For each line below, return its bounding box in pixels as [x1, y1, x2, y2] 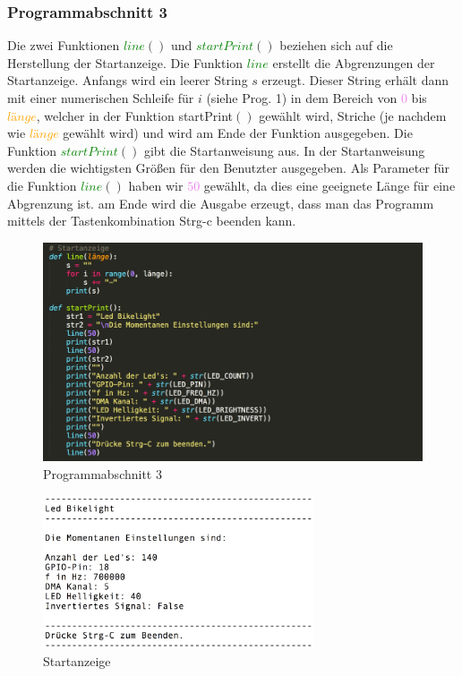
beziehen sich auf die [279, 36, 393, 55]
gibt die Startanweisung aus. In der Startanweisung [143, 141, 425, 159]
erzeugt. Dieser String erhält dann [261, 71, 449, 90]
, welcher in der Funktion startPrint [36, 106, 234, 124]
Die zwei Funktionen [7, 36, 120, 55]
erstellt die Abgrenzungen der [272, 53, 435, 72]
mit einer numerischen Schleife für [7, 89, 194, 107]
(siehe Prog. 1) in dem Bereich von [206, 89, 398, 107]
